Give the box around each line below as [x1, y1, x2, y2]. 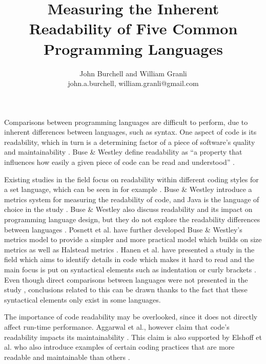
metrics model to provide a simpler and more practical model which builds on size [4, 234, 262, 245]
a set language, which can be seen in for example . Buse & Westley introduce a [4, 184, 252, 195]
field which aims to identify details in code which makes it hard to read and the [4, 254, 254, 265]
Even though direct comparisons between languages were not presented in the [4, 274, 248, 285]
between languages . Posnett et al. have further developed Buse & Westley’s [4, 224, 242, 234]
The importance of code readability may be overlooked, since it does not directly [4, 311, 258, 322]
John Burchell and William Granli [79, 68, 187, 78]
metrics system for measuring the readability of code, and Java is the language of [4, 194, 259, 204]
